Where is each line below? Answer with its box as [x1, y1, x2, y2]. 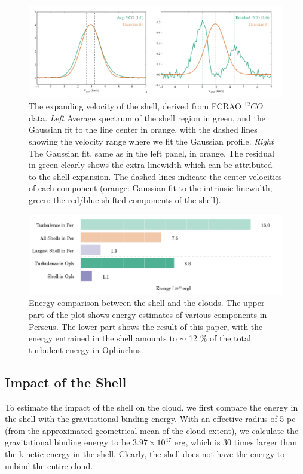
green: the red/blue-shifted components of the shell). [29, 194, 221, 206]
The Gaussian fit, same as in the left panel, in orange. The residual [29, 146, 274, 159]
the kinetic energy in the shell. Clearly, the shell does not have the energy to [5, 447, 285, 460]
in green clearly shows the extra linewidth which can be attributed [29, 158, 273, 171]
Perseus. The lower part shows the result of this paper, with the [29, 320, 263, 332]
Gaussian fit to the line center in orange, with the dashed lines [29, 123, 258, 136]
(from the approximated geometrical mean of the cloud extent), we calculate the [5, 424, 299, 436]
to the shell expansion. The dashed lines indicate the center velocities [29, 170, 282, 182]
